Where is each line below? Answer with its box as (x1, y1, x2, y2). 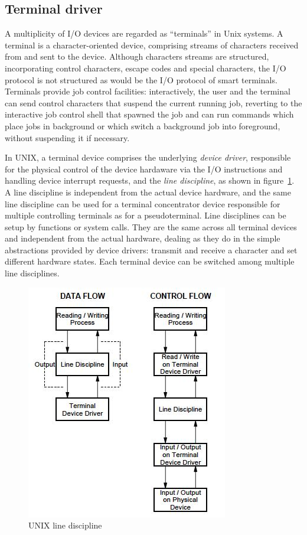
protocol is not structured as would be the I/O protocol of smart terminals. (5, 73, 277, 86)
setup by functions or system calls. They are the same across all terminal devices (5, 220, 297, 233)
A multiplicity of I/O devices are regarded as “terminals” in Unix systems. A (5, 27, 283, 40)
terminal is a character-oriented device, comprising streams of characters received (5, 38, 299, 51)
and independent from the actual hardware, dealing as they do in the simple (5, 232, 280, 244)
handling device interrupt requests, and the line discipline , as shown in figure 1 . (5, 174, 295, 187)
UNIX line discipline (28, 519, 102, 531)
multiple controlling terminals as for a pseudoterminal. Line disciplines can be (5, 209, 286, 221)
